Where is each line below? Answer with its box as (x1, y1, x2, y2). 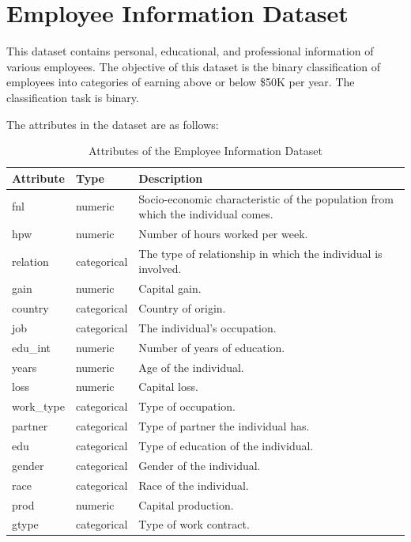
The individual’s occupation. (138, 319, 277, 335)
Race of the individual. (138, 476, 249, 493)
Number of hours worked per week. (138, 225, 308, 241)
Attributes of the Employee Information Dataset (89, 142, 322, 159)
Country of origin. (138, 300, 226, 316)
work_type (12, 398, 65, 415)
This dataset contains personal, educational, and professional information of (6, 43, 374, 59)
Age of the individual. (138, 358, 244, 375)
